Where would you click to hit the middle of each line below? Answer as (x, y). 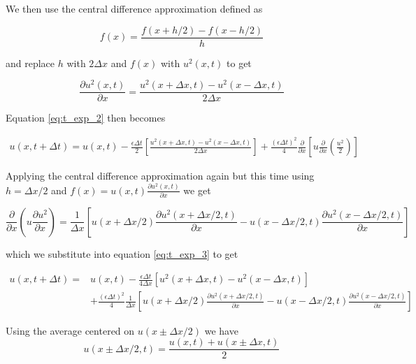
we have (221, 330)
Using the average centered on (70, 330)
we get (197, 190)
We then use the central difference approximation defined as (134, 8)
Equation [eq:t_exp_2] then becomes (86, 118)
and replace (30, 63)
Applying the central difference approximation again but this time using (160, 176)
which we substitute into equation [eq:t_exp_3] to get (122, 253)
